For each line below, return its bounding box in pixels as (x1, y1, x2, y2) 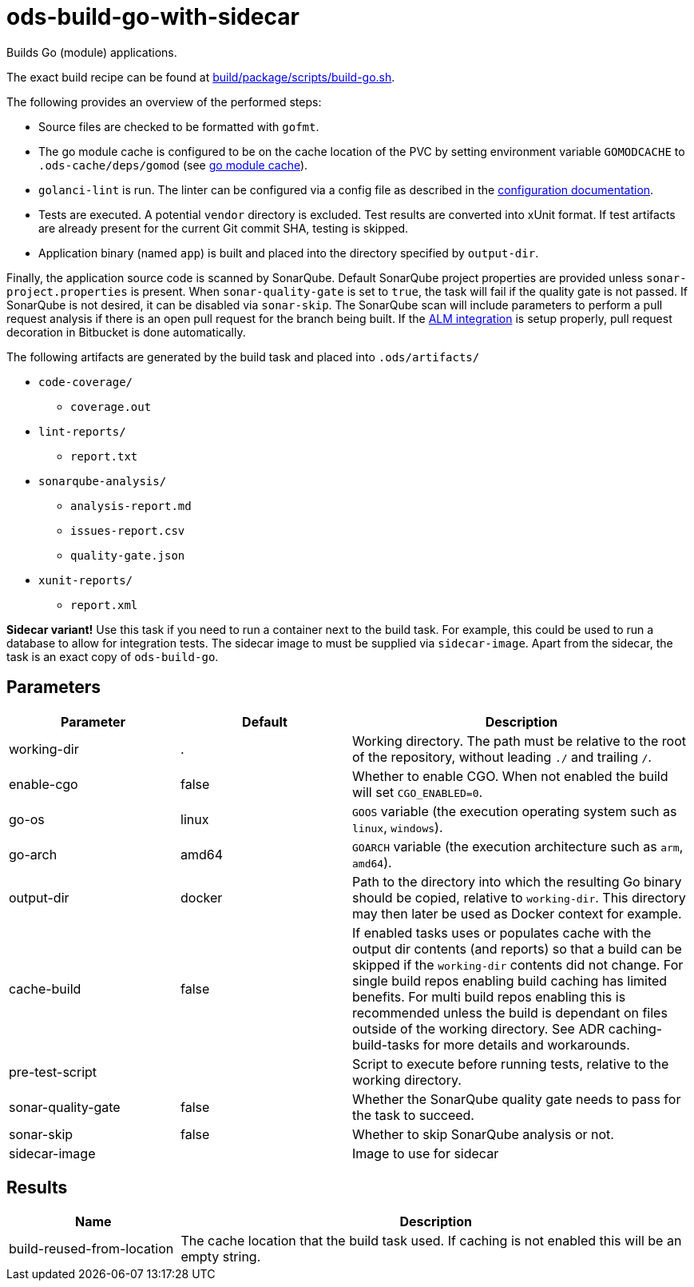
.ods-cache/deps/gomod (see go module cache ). (38, 157, 308, 172)
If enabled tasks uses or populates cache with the (352, 924, 652, 941)
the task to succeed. (352, 1106, 474, 1123)
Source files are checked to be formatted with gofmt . (38, 119, 319, 133)
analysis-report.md (70, 499, 192, 512)
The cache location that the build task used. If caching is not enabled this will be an (180, 1233, 682, 1249)
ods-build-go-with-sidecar (6, 3, 299, 30)
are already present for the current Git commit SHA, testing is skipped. (38, 221, 409, 235)
